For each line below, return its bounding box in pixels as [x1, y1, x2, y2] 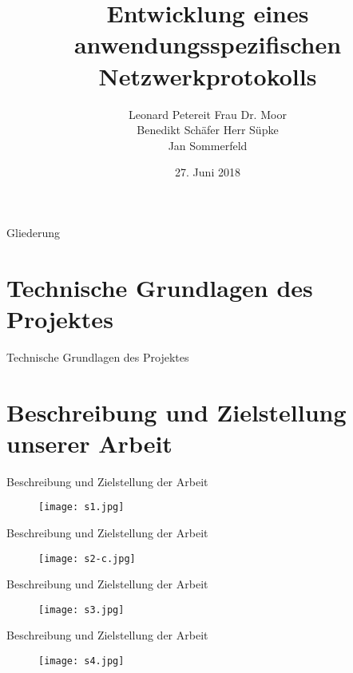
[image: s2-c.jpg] [38, 552, 136, 564]
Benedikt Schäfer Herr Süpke [137, 121, 279, 138]
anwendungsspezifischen [73, 28, 342, 61]
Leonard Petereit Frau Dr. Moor [129, 105, 287, 122]
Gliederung [6, 224, 61, 240]
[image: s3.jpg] [38, 604, 125, 616]
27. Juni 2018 [175, 164, 240, 180]
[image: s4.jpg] [38, 655, 125, 667]
